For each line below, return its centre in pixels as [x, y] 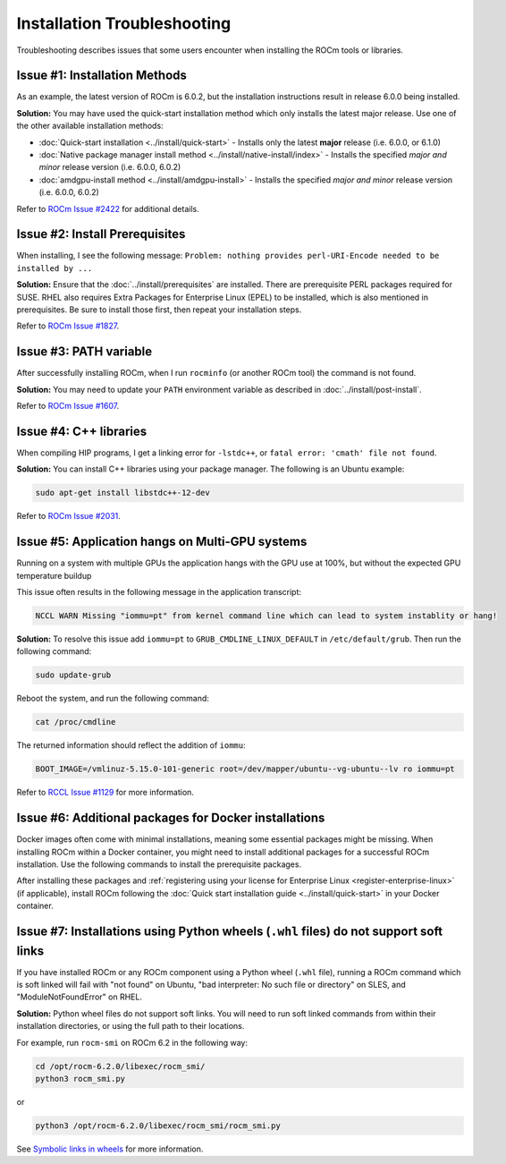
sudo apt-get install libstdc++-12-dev [122, 493]
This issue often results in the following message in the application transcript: [159, 592]
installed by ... [55, 268]
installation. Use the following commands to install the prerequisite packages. [159, 864]
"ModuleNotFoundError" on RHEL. [80, 997]
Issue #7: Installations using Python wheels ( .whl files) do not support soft [229, 932]
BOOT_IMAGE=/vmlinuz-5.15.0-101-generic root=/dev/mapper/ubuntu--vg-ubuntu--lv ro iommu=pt [245, 769]
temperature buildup [54, 575]
